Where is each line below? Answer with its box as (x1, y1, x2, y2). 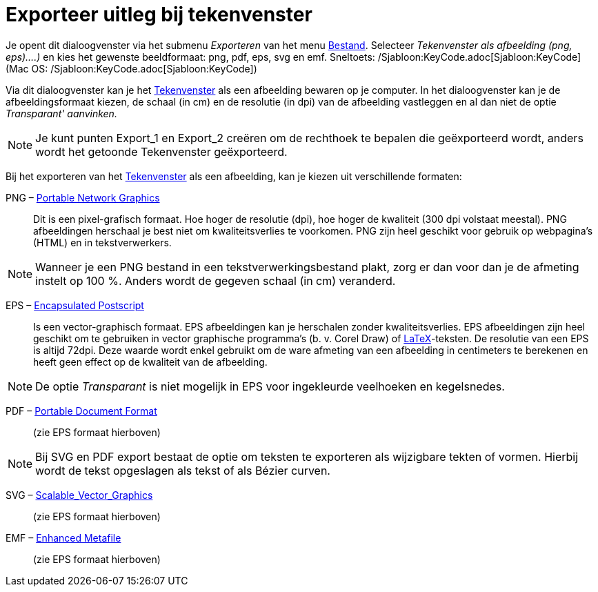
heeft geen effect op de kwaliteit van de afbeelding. (33, 355, 268, 368)
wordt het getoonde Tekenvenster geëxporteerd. (35, 144, 288, 159)
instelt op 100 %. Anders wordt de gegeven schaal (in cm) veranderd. (35, 273, 396, 288)
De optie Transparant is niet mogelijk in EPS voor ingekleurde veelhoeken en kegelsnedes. (35, 379, 505, 393)
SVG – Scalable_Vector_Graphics (6, 489, 153, 501)
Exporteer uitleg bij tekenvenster (6, 3, 312, 26)
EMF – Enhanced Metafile (6, 531, 121, 544)
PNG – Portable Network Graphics (6, 191, 160, 204)
